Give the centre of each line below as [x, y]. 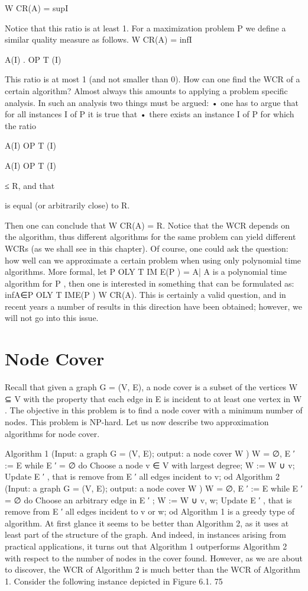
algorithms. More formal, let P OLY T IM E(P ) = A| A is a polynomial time [146, 272]
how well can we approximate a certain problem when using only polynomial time [153, 260]
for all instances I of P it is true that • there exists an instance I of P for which [150, 114]
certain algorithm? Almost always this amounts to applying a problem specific [146, 90]
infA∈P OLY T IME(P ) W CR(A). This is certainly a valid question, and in [145, 295]
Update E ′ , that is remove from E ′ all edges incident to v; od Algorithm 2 [142, 476]
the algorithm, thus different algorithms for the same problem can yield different [150, 237]
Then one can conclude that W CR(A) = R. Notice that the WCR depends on [147, 225]
